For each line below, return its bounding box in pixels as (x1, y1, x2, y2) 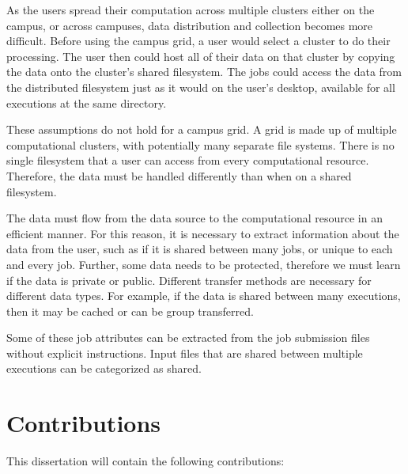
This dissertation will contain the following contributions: (6, 453, 285, 469)
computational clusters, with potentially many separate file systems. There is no (6, 136, 395, 153)
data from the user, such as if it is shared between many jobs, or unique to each (6, 241, 393, 257)
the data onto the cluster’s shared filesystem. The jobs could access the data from (6, 63, 402, 80)
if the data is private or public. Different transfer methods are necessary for (6, 271, 372, 288)
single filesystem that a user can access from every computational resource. (6, 152, 369, 169)
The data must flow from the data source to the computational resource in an (6, 210, 383, 226)
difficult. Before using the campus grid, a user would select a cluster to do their (6, 32, 391, 49)
